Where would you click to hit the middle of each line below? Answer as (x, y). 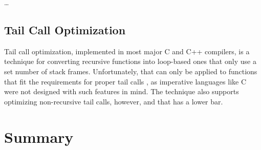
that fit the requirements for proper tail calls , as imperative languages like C (125, 81)
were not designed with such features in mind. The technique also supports (122, 91)
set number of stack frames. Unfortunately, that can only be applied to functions (131, 71)
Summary (39, 136)
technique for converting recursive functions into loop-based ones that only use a (130, 61)
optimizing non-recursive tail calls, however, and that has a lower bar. (114, 101)
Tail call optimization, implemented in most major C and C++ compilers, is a (127, 51)
